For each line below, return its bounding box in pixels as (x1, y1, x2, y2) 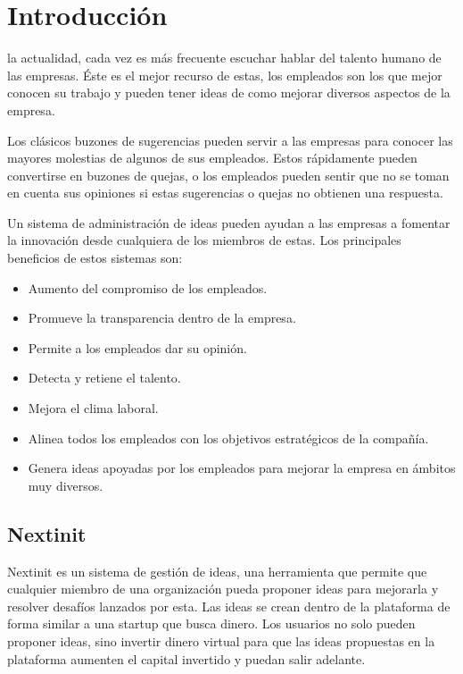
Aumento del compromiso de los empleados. (28, 278, 268, 297)
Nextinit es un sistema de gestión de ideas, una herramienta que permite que (7, 561, 427, 580)
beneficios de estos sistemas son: (7, 249, 183, 267)
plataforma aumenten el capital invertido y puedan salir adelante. (7, 649, 366, 668)
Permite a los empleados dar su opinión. (28, 338, 247, 357)
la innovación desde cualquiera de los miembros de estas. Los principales (7, 231, 401, 249)
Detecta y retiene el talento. (28, 368, 181, 387)
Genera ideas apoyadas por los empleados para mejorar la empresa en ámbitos (28, 459, 456, 477)
